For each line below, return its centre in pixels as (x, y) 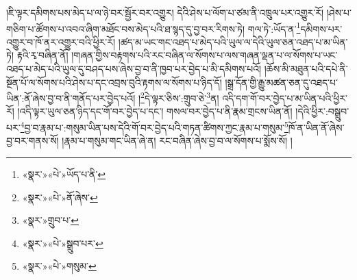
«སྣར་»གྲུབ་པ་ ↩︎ (50, 220)
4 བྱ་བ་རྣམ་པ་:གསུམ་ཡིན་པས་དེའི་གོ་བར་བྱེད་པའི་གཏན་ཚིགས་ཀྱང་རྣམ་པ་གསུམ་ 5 (154, 126)
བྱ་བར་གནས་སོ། (33, 141)
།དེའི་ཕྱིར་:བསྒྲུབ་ (322, 111)
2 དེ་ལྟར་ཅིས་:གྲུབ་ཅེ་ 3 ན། (180, 97)
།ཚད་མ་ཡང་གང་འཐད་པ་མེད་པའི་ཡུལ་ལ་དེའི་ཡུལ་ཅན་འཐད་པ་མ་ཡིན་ (233, 41)
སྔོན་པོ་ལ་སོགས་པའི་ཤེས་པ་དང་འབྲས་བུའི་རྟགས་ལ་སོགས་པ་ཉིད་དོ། (114, 82)
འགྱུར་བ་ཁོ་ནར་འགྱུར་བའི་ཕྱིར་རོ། (61, 41)
